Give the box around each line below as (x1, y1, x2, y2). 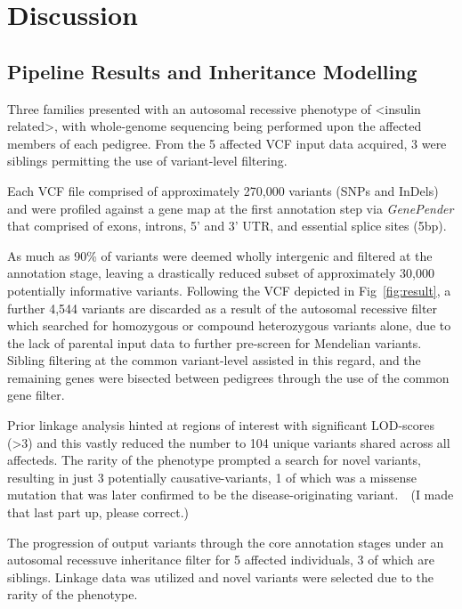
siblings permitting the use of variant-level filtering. (7, 151, 288, 170)
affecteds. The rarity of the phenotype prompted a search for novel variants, (7, 451, 421, 469)
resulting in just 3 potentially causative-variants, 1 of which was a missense (7, 467, 417, 486)
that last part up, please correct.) (7, 503, 190, 522)
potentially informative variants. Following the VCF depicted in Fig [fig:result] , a (7, 280, 451, 299)
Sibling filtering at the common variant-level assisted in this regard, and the (7, 351, 421, 369)
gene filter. (7, 386, 65, 404)
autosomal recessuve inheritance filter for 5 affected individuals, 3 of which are (7, 550, 434, 569)
